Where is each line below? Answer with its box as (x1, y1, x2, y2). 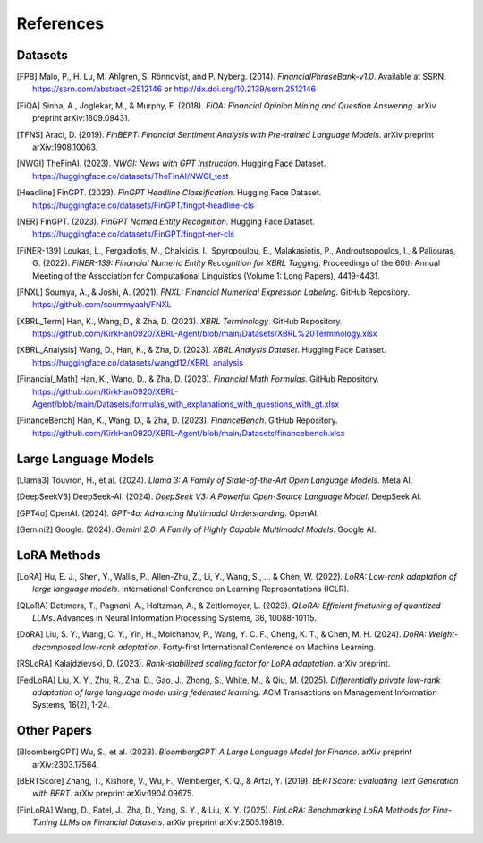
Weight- (428, 629, 458, 640)
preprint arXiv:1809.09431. (32, 113, 131, 124)
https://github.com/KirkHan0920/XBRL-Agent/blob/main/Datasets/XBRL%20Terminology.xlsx (32, 328, 377, 340)
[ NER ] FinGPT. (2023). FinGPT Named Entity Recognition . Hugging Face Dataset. (16, 216, 316, 227)
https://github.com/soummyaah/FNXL (32, 299, 172, 310)
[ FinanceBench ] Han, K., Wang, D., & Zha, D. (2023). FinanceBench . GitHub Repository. (16, 415, 339, 426)
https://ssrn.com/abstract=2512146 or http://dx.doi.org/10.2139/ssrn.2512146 (32, 83, 317, 94)
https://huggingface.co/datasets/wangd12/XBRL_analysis (32, 357, 243, 367)
